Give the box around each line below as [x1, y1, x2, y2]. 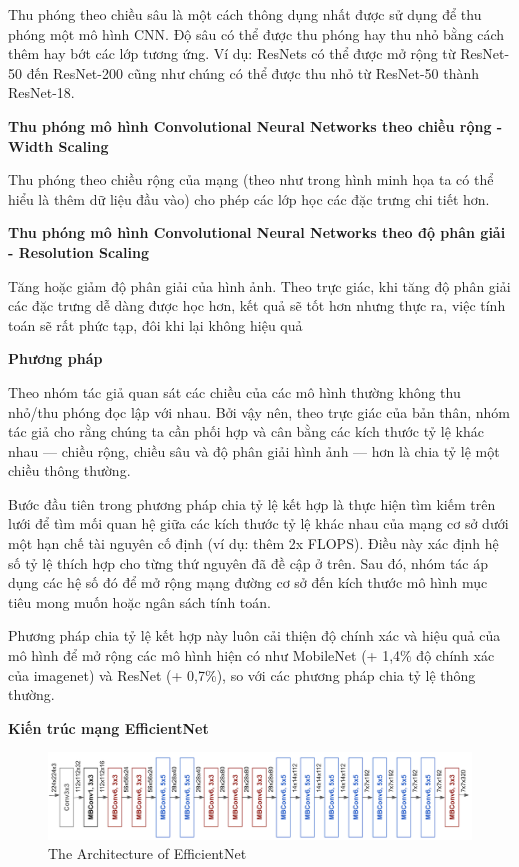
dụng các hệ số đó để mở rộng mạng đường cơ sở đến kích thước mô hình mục [8, 572, 488, 593]
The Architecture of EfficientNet [48, 843, 247, 864]
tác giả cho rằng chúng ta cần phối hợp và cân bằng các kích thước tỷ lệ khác [8, 421, 485, 442]
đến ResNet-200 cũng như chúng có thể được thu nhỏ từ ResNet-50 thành [26, 62, 480, 83]
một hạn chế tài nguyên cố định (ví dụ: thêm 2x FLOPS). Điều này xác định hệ [8, 533, 499, 554]
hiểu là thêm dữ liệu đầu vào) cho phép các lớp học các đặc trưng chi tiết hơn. [8, 188, 490, 209]
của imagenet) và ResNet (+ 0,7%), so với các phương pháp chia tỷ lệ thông [8, 664, 476, 685]
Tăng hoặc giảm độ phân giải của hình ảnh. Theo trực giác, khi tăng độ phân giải [8, 275, 511, 296]
